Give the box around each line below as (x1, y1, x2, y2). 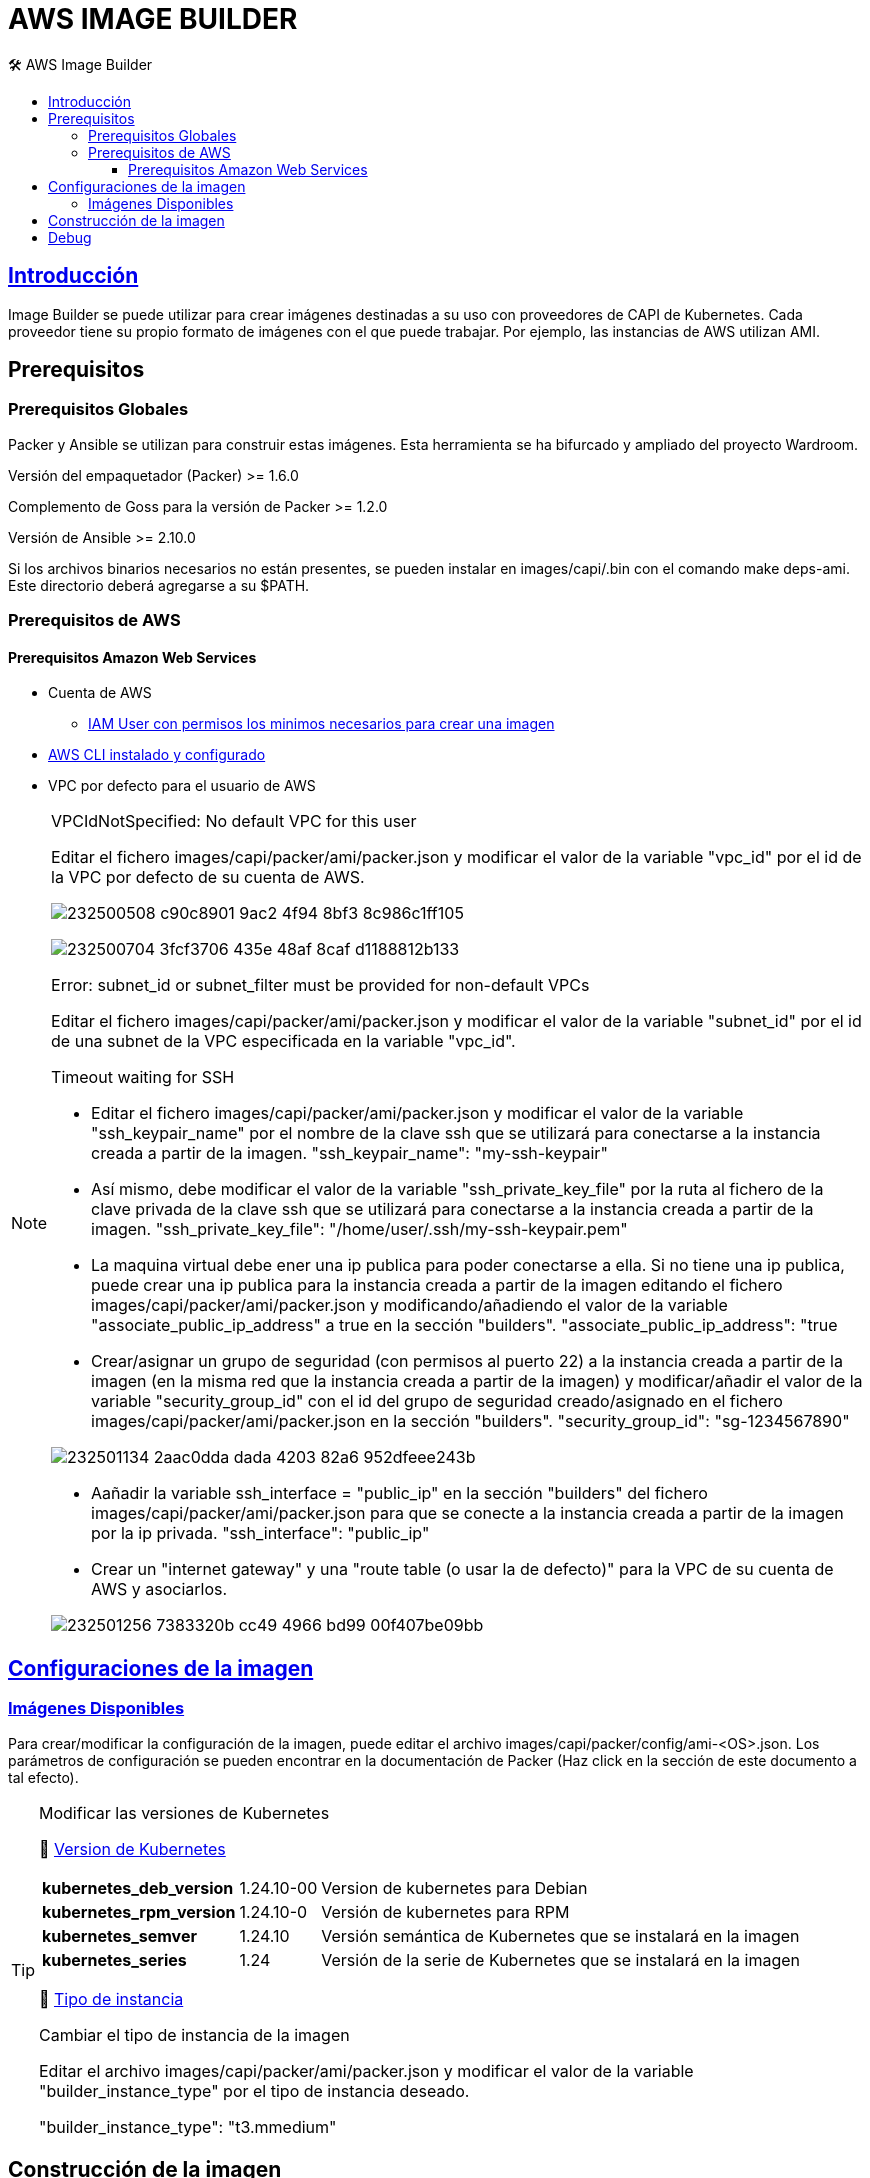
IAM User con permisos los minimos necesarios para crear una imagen (88, 715, 555, 733)
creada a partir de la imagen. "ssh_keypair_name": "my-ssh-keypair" (91, 1143, 608, 1164)
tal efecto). (8, 1768, 79, 1786)
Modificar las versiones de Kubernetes (39, 1802, 330, 1823)
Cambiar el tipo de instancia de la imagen (39, 2024, 350, 2045)
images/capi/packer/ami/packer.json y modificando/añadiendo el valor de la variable (91, 1295, 728, 1316)
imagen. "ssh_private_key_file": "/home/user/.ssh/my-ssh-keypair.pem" (91, 1219, 628, 1240)
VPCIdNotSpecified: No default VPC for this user (51, 811, 417, 832)
